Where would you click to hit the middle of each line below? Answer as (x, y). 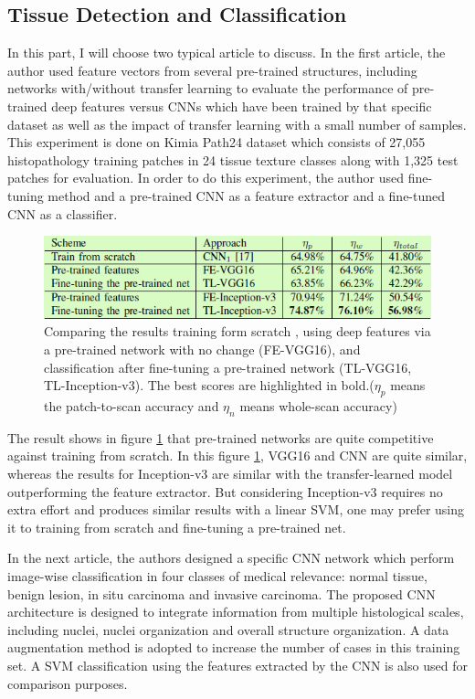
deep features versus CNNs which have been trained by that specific (242, 106)
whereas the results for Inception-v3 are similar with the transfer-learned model (230, 474)
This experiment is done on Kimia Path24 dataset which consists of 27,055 (216, 142)
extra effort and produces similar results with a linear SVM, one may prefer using (236, 509)
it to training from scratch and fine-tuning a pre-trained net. (177, 527)
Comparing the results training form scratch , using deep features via (237, 331)
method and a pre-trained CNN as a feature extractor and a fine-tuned (247, 195)
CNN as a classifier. (63, 213)
